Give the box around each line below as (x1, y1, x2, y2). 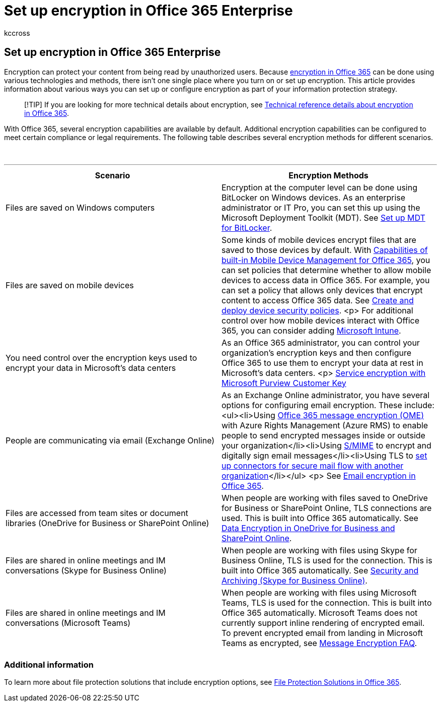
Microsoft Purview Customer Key (222, 377, 346, 388)
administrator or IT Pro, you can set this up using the (222, 202, 420, 213)
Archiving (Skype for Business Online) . (222, 575, 367, 586)
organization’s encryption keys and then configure (222, 347, 412, 358)
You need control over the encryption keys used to (6, 352, 197, 363)
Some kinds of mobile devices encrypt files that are (222, 234, 416, 245)
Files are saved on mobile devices (6, 280, 134, 290)
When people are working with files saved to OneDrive (222, 492, 428, 503)
